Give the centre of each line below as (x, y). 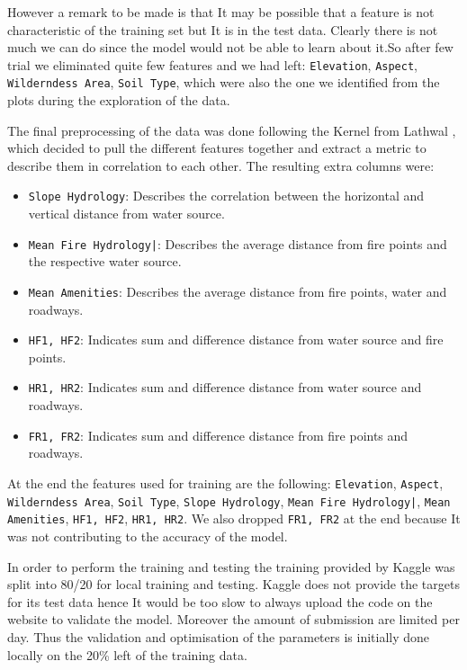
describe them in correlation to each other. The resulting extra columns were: (221, 165)
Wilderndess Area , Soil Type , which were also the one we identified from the (224, 82)
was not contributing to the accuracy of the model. (148, 536)
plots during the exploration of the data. (119, 100)
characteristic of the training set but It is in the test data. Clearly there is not (223, 29)
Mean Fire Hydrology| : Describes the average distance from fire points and (238, 243)
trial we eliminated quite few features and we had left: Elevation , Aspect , (212, 64)
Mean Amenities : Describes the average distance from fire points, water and (238, 291)
